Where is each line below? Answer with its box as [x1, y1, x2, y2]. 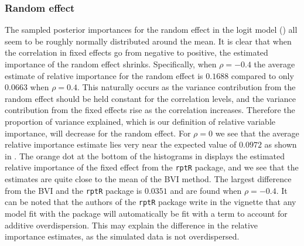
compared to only [231, 69, 294, 81]
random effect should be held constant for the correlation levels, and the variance [5, 92, 296, 104]
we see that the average [215, 127, 299, 139]
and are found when [170, 184, 242, 196]
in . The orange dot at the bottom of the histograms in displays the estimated [5, 149, 285, 162]
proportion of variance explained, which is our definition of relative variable [5, 115, 275, 127]
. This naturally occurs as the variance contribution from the [77, 81, 296, 93]
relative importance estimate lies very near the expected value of [5, 138, 237, 151]
